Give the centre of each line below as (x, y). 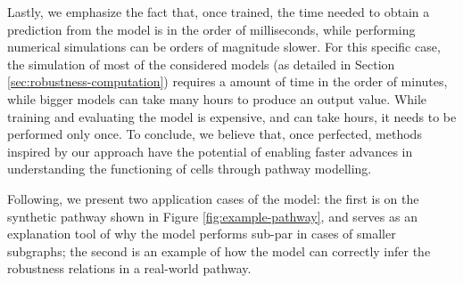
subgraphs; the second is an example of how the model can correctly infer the (219, 251)
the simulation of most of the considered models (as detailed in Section (201, 64)
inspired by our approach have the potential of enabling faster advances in (210, 151)
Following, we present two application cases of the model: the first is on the (213, 198)
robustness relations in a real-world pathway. (129, 268)
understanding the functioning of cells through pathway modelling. (190, 169)
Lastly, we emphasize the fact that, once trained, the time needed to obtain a (219, 12)
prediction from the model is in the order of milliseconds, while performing (211, 29)
